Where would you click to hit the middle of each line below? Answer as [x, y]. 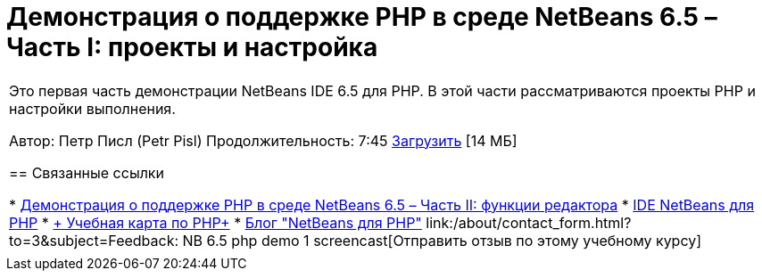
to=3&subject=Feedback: [94, 240]
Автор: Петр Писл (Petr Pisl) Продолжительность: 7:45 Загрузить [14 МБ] [263, 140]
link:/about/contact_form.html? [529, 222]
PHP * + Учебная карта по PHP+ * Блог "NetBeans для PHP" [215, 222]
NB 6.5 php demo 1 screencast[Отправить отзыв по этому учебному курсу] [442, 240]
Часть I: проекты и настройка [192, 47]
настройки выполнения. [92, 108]
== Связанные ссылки [87, 172]
